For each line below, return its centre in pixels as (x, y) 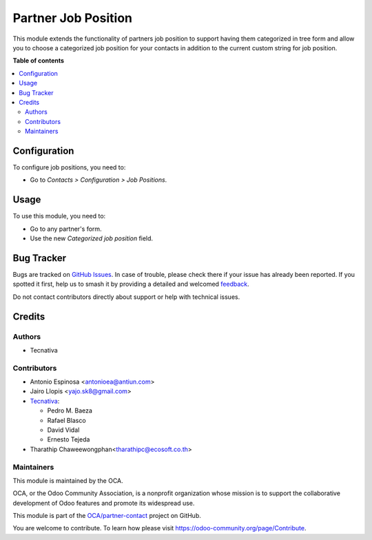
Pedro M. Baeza (70, 411)
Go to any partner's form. (66, 229)
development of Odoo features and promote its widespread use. (104, 503)
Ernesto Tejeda (69, 439)
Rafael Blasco (66, 420)
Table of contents (39, 61)
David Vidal (63, 430)
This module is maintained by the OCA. (68, 480)
